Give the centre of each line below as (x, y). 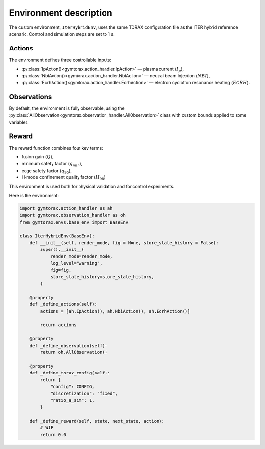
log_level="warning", (76, 263)
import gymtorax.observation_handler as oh (73, 215)
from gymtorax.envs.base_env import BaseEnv (74, 222)
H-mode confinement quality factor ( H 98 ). (64, 178)
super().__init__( (62, 249)
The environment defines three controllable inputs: (60, 60)
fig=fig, (61, 270)
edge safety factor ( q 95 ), (47, 171)
